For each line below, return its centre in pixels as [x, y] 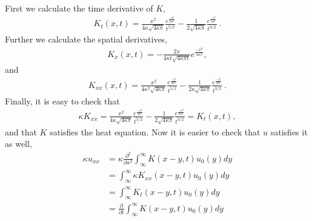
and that [21, 131]
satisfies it [289, 131]
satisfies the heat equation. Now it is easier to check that [155, 131]
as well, [18, 144]
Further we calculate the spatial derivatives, [86, 39]
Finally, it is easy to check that [62, 100]
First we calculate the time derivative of [79, 8]
